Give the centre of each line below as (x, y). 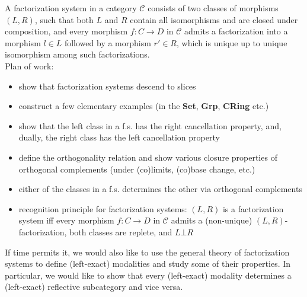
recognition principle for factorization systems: (103, 208)
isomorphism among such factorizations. (77, 54)
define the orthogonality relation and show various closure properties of (148, 157)
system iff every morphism (66, 220)
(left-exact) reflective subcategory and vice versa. (94, 287)
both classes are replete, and (121, 231)
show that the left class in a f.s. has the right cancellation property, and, (150, 125)
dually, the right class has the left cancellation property (119, 137)
